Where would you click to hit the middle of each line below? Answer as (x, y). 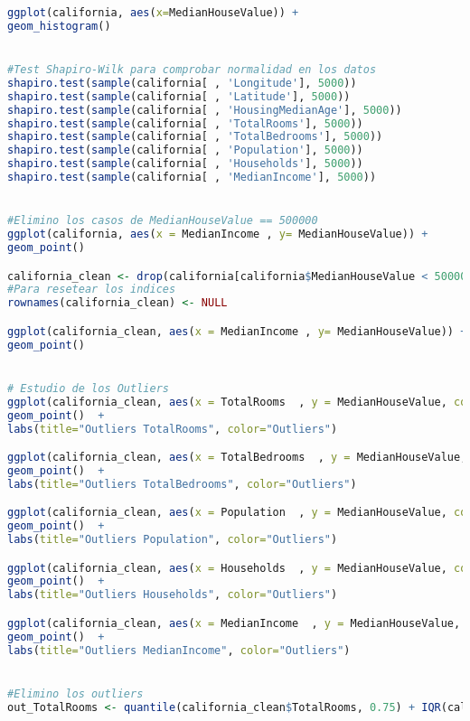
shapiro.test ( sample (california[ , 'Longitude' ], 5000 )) (182, 83)
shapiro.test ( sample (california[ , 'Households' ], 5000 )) (185, 164)
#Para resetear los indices (92, 290)
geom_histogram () (59, 26)
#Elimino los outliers (75, 693)
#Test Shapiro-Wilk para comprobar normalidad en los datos (192, 70)
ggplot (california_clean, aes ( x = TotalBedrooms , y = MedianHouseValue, (237, 458)
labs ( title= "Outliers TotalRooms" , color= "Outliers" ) (173, 429)
